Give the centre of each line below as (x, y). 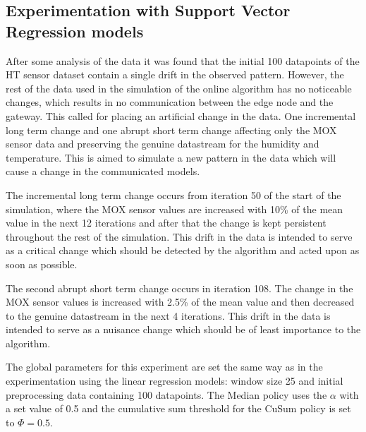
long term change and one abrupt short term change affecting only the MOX (171, 130)
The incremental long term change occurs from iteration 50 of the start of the (173, 194)
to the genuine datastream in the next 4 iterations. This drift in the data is (168, 315)
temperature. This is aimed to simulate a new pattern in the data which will (171, 157)
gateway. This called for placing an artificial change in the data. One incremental (181, 115)
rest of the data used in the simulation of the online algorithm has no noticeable (179, 88)
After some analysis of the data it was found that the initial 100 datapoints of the (183, 60)
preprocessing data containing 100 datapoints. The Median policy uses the (166, 394)
